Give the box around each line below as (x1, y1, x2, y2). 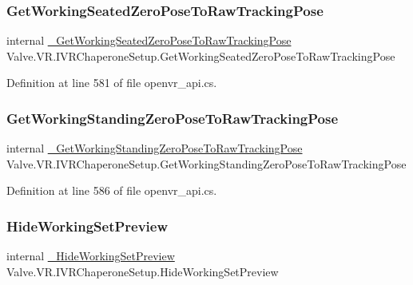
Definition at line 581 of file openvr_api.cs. (6, 74, 217, 91)
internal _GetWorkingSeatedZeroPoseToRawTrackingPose (6, 32, 292, 49)
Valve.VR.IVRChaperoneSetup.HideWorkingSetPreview (6, 263, 279, 279)
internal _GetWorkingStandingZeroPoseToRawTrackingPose (6, 140, 303, 156)
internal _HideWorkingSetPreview (6, 247, 175, 264)
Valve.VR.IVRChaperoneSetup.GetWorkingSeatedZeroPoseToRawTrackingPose (6, 47, 395, 64)
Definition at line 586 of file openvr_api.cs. (6, 182, 217, 199)
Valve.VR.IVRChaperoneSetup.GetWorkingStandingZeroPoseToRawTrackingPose (6, 155, 407, 172)
